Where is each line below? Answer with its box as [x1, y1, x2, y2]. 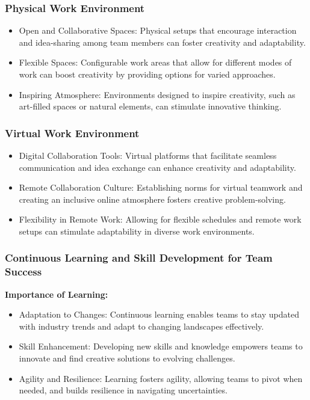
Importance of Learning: [5, 288, 108, 300]
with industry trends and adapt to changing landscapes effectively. [19, 319, 264, 332]
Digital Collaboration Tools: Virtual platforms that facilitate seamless [19, 149, 277, 161]
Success [5, 264, 42, 279]
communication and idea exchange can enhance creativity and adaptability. [19, 161, 296, 173]
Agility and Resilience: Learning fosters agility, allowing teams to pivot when [19, 372, 303, 384]
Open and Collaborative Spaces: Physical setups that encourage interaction [19, 24, 297, 37]
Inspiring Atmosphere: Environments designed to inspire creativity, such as [19, 88, 296, 100]
